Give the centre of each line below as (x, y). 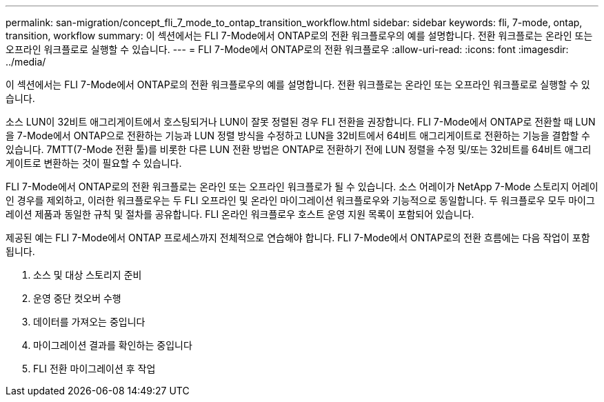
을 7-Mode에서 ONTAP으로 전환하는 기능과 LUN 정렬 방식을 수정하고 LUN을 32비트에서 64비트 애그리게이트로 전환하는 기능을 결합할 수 (298, 135)
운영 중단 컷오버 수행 (77, 298)
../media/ (26, 62)
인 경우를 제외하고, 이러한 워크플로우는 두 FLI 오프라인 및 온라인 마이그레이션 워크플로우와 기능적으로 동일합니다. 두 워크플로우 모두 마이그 (300, 200)
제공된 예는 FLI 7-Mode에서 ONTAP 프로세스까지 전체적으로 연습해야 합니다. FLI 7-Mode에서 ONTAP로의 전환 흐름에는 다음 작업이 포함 (298, 238)
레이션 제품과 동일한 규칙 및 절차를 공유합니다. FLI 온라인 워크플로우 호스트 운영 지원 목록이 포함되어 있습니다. (240, 214)
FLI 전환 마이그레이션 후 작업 (94, 369)
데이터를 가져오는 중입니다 (89, 322)
